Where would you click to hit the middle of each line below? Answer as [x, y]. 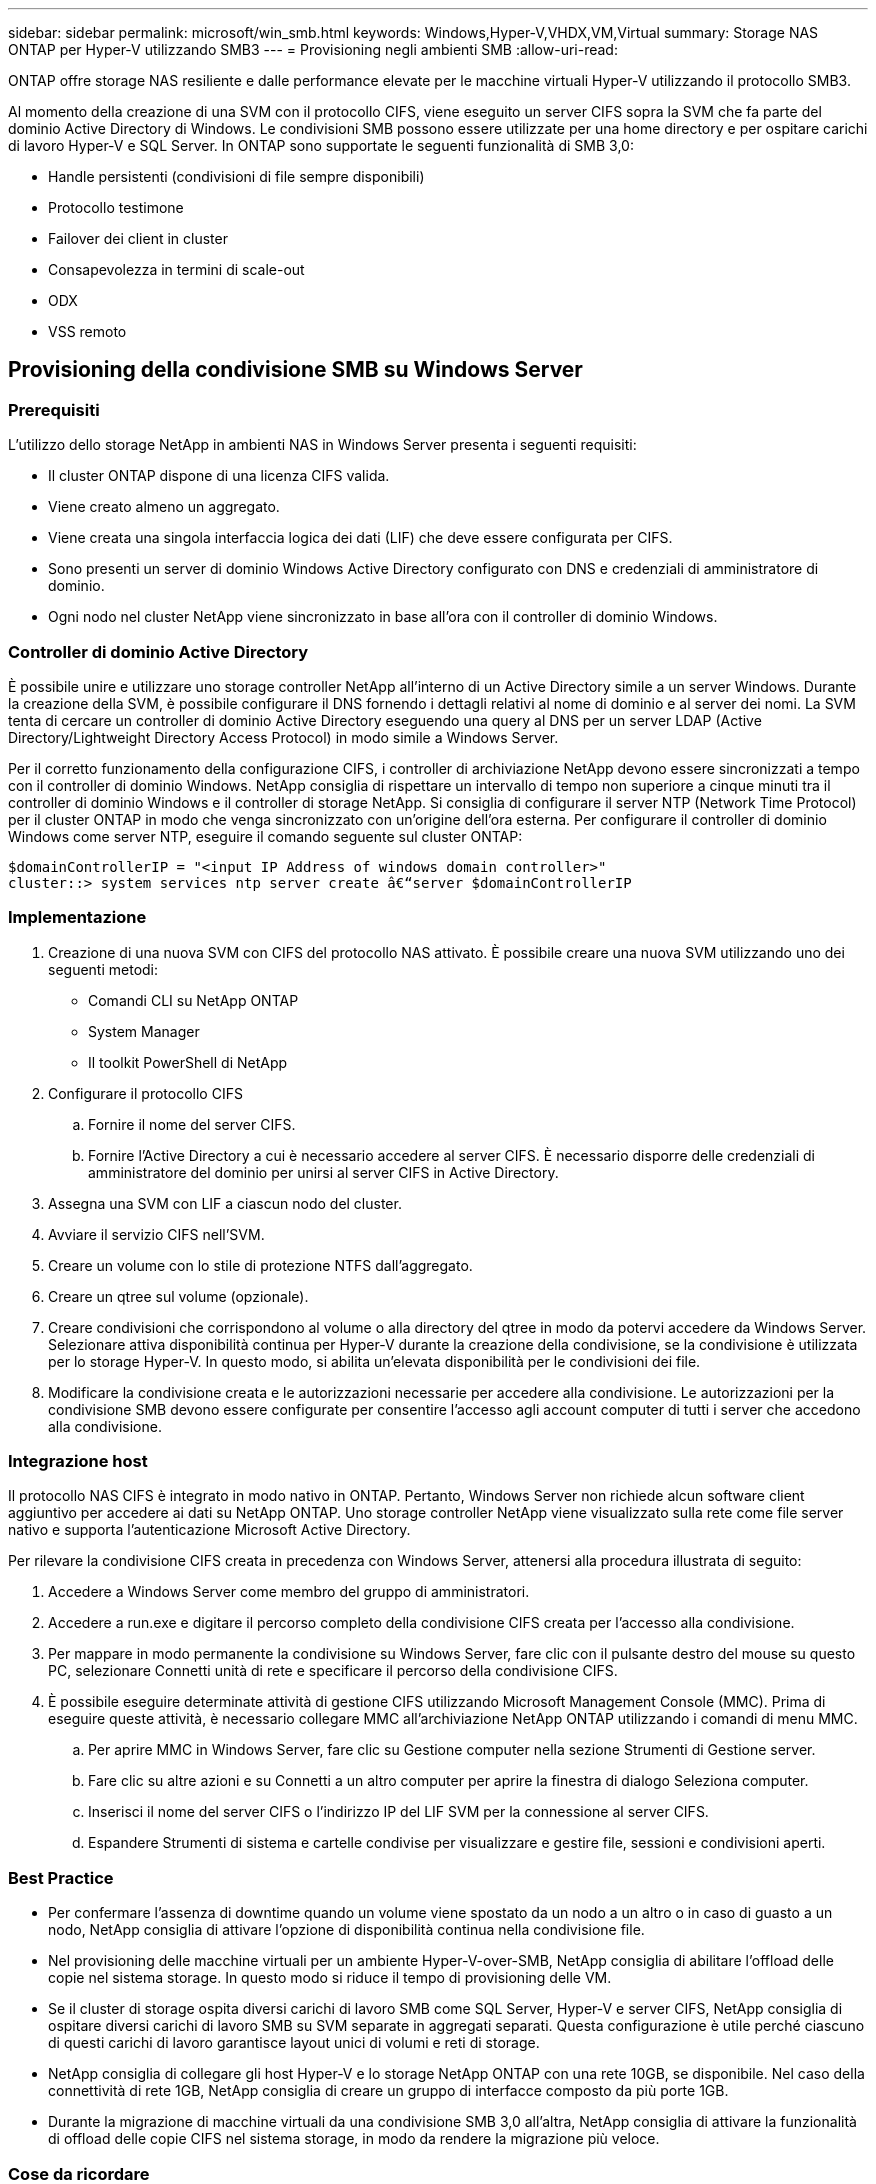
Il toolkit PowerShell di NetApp [188, 1062]
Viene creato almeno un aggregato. [164, 507]
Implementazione [77, 917]
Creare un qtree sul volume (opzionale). [178, 1296]
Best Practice [61, 1877]
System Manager [144, 1031]
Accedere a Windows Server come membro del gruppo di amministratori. [289, 1592]
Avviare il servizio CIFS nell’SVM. [156, 1234]
